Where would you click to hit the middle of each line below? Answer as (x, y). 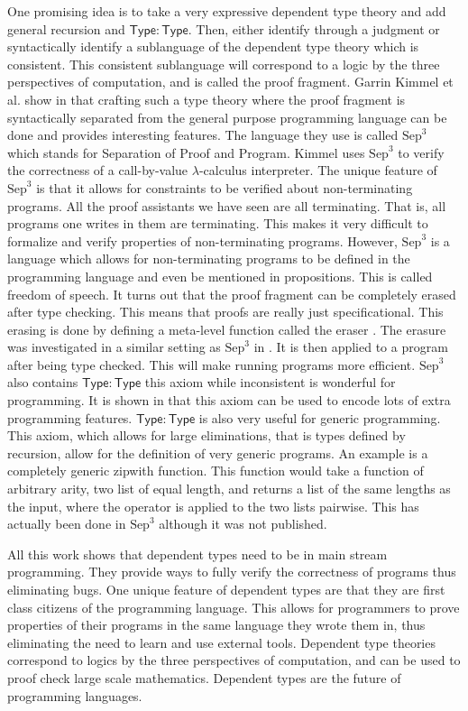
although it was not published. (243, 524)
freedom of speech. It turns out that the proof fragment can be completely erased (232, 294)
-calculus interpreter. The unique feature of (318, 170)
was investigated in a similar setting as (114, 347)
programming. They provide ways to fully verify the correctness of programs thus (232, 572)
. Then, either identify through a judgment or (314, 28)
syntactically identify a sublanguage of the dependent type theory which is (213, 46)
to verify (421, 152)
